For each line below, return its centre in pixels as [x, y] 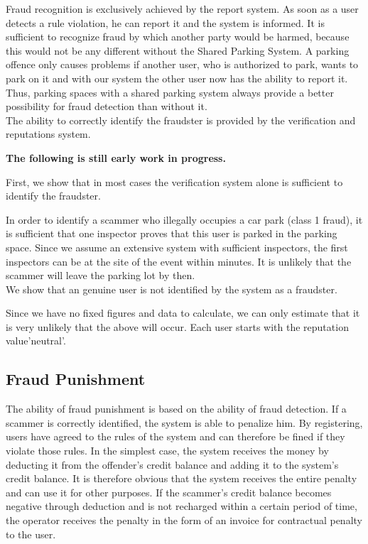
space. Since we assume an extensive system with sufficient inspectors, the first [177, 247]
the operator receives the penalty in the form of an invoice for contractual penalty [184, 520]
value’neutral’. [36, 341]
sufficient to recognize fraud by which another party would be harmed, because [178, 37]
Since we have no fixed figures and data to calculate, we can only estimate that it [183, 313]
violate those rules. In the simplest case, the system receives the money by [167, 451]
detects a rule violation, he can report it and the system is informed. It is [165, 22]
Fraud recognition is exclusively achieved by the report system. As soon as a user [182, 9]
